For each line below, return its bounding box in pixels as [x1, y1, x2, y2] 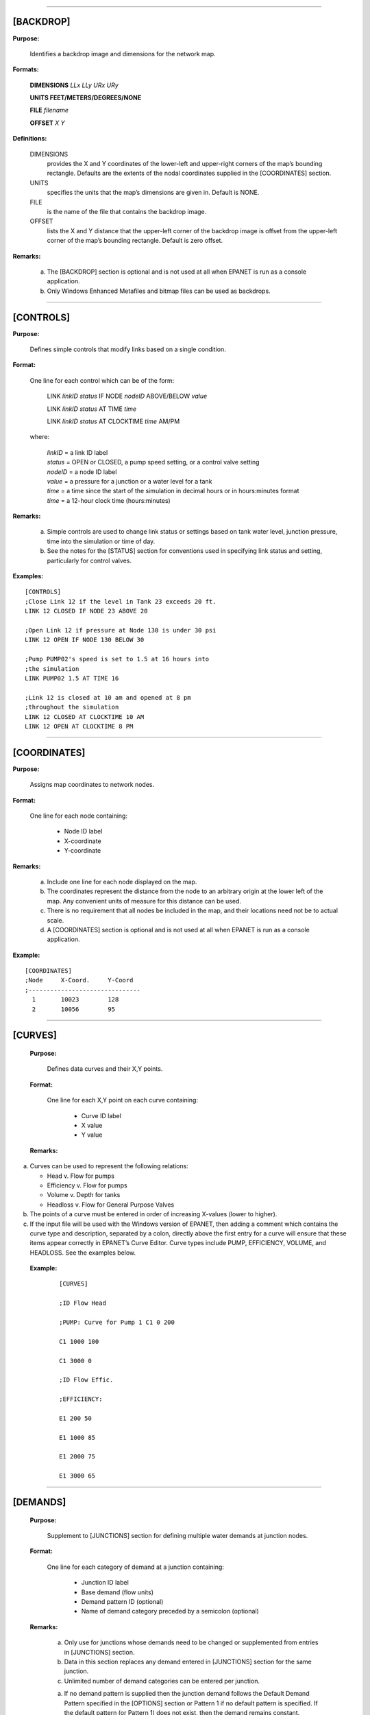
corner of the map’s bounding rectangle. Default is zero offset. [47, 237, 223, 245]
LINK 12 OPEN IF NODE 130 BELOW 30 [25, 636, 145, 644]
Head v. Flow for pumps [47, 1172, 114, 1180]
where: [29, 433, 50, 441]
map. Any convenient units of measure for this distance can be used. [47, 897, 241, 905]
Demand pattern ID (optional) [81, 1598, 164, 1606]
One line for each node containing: [29, 812, 128, 820]
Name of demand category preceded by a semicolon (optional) [81, 1607, 260, 1616]
